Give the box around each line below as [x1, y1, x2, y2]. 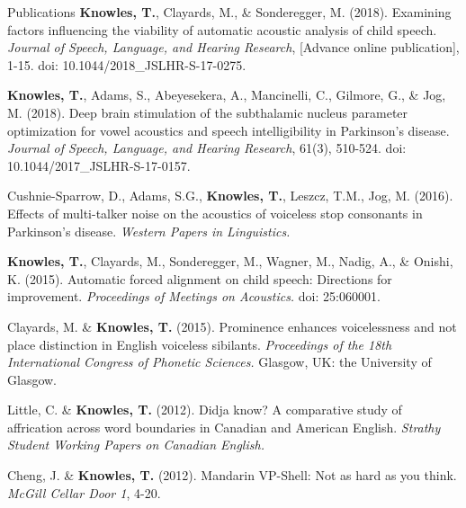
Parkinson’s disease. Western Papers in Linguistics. [7, 221, 291, 240]
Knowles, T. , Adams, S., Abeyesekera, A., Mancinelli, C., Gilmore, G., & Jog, [7, 85, 446, 104]
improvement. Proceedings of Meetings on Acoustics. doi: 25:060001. [7, 287, 381, 306]
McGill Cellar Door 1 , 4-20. [7, 483, 161, 502]
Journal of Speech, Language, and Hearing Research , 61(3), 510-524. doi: [7, 138, 407, 157]
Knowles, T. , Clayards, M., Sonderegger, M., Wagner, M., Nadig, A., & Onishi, [7, 252, 453, 271]
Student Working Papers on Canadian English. [7, 435, 264, 454]
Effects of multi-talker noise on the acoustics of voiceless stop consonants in [7, 203, 423, 222]
